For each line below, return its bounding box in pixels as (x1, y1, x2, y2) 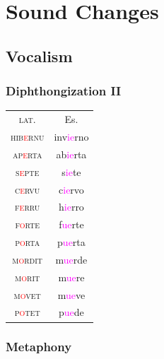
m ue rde (55, 252, 88, 266)
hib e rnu (11, 129, 45, 143)
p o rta (15, 235, 40, 249)
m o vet (13, 287, 41, 302)
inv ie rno (54, 129, 89, 143)
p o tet (14, 305, 40, 319)
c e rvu (15, 182, 40, 196)
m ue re (58, 269, 85, 284)
